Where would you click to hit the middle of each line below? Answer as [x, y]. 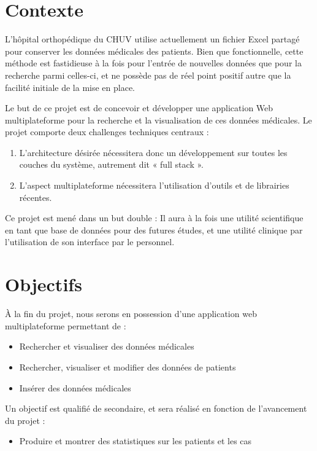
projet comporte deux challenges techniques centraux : [107, 132]
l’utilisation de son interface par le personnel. [90, 242]
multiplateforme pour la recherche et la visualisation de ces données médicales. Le [158, 120]
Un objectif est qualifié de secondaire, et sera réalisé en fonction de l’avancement [156, 408]
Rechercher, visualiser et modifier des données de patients [128, 367]
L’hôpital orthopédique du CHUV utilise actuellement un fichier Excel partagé [152, 39]
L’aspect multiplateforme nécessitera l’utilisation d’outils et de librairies [154, 185]
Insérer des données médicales [75, 387]
